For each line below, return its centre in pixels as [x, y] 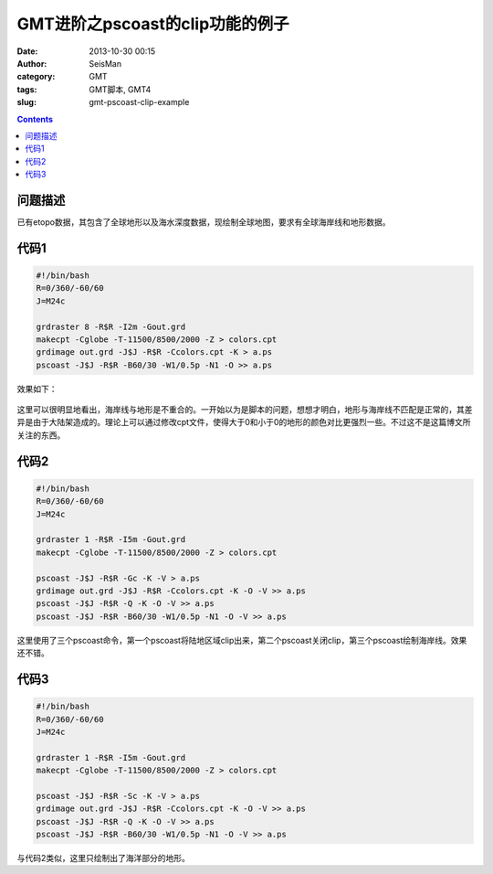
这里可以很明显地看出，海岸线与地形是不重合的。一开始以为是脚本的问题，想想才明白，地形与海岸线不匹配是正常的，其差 [245, 410]
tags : [27, 89]
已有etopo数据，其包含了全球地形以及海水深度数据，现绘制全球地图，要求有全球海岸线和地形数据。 [204, 222]
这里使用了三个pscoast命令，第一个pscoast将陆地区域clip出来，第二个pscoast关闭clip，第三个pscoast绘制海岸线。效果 [242, 640]
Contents [35, 119]
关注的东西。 [41, 435]
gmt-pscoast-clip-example [139, 102]
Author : [32, 63]
